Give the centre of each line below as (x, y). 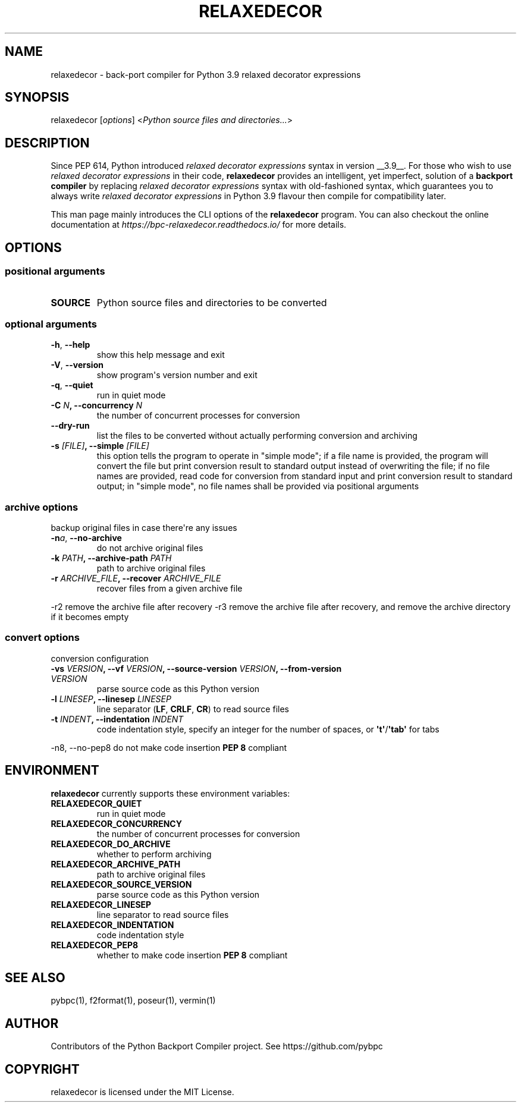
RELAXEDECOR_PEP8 (95, 945)
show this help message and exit (161, 355)
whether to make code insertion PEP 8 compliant (192, 955)
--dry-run (70, 426)
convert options (42, 638)
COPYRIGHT (42, 1069)
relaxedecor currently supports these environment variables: (170, 793)
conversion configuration (100, 658)
